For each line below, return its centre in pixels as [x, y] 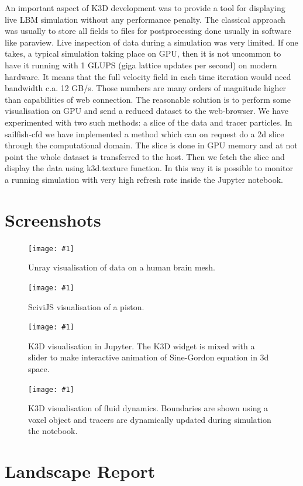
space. [39, 368]
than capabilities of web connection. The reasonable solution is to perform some [148, 99]
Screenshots [53, 219]
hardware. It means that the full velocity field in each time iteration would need [148, 76]
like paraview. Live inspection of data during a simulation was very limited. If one [151, 42]
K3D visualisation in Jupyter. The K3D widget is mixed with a [142, 346]
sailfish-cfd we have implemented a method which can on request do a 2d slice [144, 133]
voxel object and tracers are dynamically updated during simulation [150, 419]
